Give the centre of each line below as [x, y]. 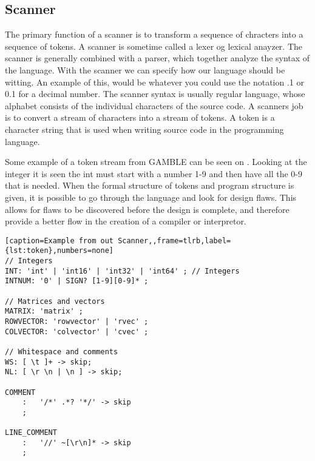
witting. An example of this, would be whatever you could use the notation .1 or [154, 82]
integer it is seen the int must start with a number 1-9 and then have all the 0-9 [154, 173]
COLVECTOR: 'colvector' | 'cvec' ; [77, 331]
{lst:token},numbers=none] [59, 251]
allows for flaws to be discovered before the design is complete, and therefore [147, 209]
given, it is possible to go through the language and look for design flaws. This [151, 197]
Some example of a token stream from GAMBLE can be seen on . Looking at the [156, 162]
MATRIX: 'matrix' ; [44, 311]
